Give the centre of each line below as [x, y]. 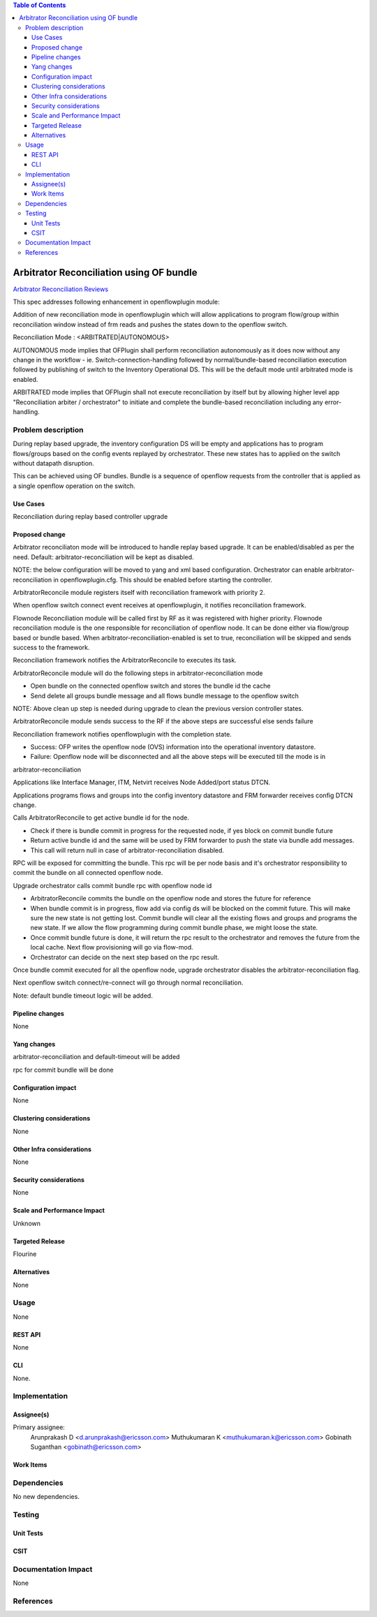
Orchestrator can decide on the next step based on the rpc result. [125, 957]
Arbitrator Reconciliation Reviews [60, 289]
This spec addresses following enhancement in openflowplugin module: [116, 302]
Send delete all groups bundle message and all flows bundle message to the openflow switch [165, 695]
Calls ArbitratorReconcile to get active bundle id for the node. [101, 818]
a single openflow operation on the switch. [74, 486]
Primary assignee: [39, 1427]
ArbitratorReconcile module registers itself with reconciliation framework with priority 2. [139, 593]
